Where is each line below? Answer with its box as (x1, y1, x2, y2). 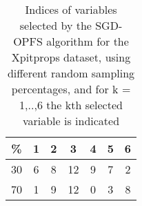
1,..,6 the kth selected (19, 97, 123, 113)
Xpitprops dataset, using (11, 49, 131, 65)
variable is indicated (22, 113, 120, 129)
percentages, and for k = (11, 81, 131, 97)
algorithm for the (46, 33, 129, 49)
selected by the (19, 17, 92, 33)
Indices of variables (25, 1, 117, 17)
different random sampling (7, 65, 135, 81)
